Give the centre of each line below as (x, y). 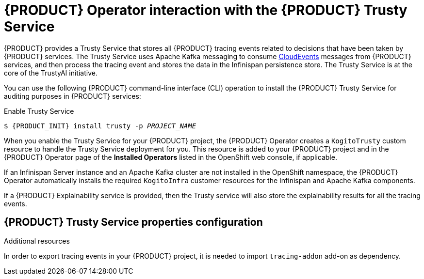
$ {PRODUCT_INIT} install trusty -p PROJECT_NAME (100, 126)
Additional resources (37, 241)
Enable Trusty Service (39, 111)
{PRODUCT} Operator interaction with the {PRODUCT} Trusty (206, 10)
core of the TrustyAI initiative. (51, 73)
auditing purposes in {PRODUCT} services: (73, 96)
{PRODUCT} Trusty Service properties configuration (133, 222)
